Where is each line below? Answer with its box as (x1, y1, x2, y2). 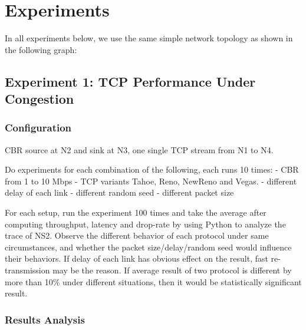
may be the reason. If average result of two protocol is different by (52, 264, 292, 276)
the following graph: (5, 43, 77, 55)
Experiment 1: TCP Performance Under (5, 72, 256, 90)
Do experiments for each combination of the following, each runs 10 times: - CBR (5, 163, 299, 176)
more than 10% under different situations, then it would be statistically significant (5, 275, 302, 288)
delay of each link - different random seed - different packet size (5, 186, 234, 199)
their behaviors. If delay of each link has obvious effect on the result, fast (5, 252, 268, 265)
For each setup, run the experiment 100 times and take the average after (5, 206, 266, 219)
